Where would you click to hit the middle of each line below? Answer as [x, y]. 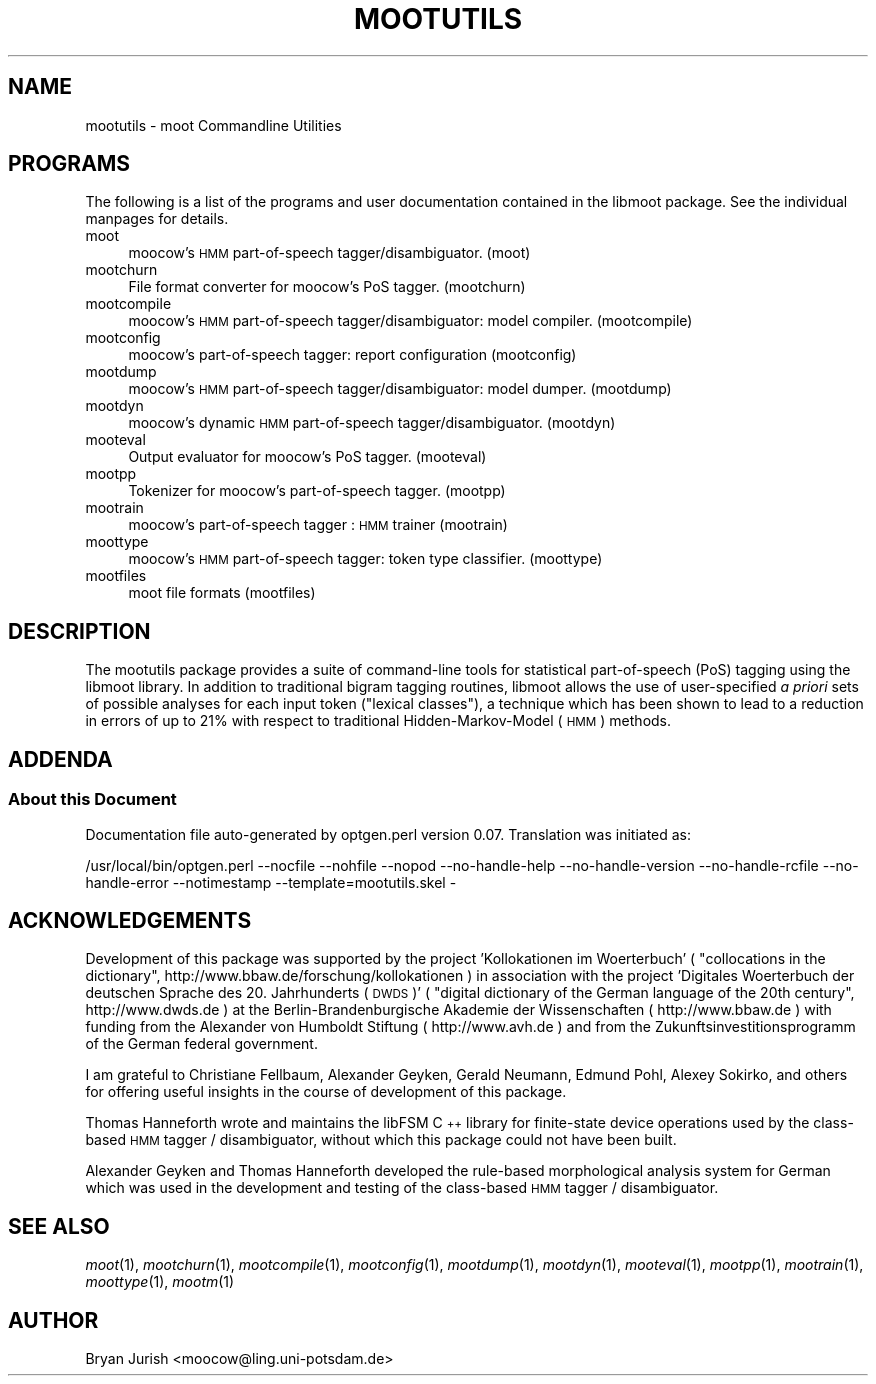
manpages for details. [157, 219]
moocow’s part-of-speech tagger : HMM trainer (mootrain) [318, 525]
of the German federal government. [201, 1044]
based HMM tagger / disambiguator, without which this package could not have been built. [381, 1140]
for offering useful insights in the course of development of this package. [326, 1092]
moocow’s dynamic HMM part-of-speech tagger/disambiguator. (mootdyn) [372, 423]
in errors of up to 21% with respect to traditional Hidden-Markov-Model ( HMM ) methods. [378, 721]
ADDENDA [60, 759]
